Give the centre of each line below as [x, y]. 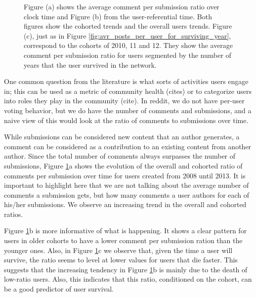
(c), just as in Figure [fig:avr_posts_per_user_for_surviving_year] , [128, 35]
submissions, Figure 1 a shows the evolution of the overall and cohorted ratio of [123, 165]
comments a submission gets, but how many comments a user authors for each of [127, 194]
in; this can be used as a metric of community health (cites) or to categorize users [128, 91]
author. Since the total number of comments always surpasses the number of [120, 156]
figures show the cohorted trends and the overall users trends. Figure [128, 26]
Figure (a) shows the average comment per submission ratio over [122, 6]
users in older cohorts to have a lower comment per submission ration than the [123, 240]
